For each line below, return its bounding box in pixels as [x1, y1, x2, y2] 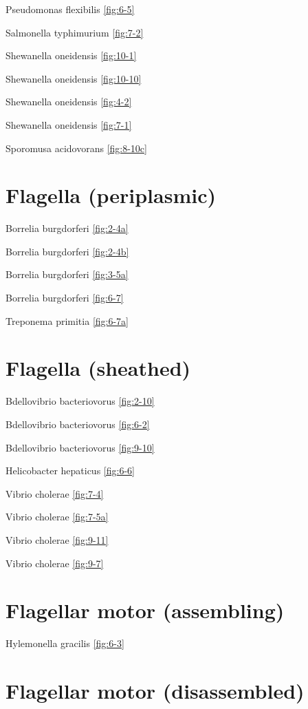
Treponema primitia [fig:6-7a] [5, 313, 129, 328]
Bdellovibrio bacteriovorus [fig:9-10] [5, 440, 155, 454]
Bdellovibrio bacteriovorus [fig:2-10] [5, 394, 155, 408]
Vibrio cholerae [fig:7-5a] [5, 509, 109, 524]
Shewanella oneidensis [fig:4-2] [5, 94, 132, 109]
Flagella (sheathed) [5, 354, 191, 382]
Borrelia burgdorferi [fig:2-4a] [5, 221, 129, 235]
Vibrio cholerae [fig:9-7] [5, 555, 104, 570]
